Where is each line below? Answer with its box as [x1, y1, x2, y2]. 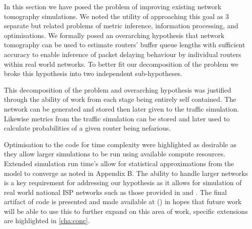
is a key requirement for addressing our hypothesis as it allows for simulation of [4, 177, 242, 188]
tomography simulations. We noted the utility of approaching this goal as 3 [4, 11, 229, 21]
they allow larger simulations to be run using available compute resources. [4, 149, 226, 159]
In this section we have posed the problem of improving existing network [4, 1, 221, 11]
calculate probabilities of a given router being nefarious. [4, 123, 171, 133]
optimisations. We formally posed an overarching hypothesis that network [4, 30, 225, 40]
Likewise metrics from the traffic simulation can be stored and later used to [4, 113, 230, 123]
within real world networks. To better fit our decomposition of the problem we [4, 58, 238, 69]
